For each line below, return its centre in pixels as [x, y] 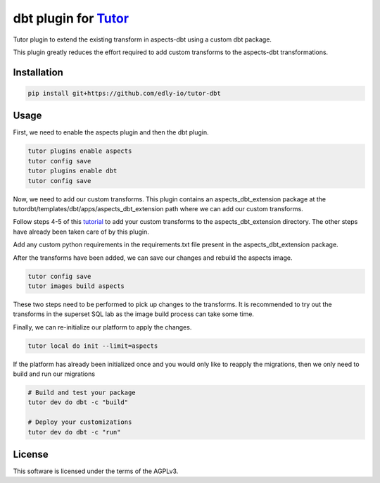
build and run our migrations [54, 374]
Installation [38, 72]
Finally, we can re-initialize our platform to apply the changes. [102, 327]
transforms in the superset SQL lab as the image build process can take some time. [134, 314]
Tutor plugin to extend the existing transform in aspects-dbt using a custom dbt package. [142, 39]
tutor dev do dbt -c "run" [74, 432]
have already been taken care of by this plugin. [81, 232]
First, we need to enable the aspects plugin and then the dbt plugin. [111, 132]
